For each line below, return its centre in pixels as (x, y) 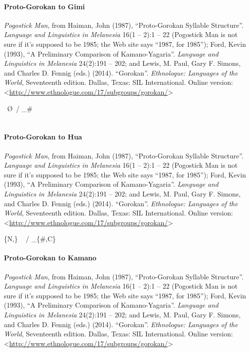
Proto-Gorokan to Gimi (45, 6)
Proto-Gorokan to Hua (43, 137)
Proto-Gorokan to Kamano (50, 258)
